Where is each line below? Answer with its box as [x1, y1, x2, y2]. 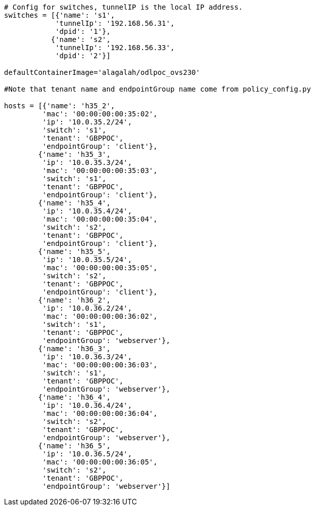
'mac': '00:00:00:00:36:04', [42, 409, 158, 417]
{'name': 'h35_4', [38, 199, 111, 207]
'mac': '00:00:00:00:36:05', [42, 458, 158, 466]
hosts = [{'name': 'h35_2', [4, 102, 115, 110]
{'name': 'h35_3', [38, 150, 111, 158]
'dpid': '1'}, [55, 27, 111, 35]
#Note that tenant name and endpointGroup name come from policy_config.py [4, 85, 311, 93]
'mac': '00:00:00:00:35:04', [42, 215, 158, 223]
